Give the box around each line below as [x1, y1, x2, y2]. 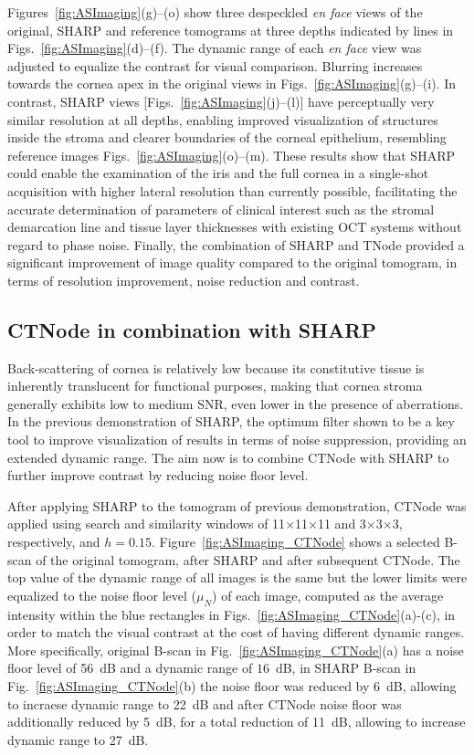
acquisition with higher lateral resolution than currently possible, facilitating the [7, 181, 458, 200]
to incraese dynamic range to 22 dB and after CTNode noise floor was [7, 694, 402, 713]
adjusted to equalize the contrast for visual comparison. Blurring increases [7, 56, 423, 75]
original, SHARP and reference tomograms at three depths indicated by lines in [7, 20, 454, 39]
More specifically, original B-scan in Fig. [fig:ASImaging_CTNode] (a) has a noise [7, 640, 464, 659]
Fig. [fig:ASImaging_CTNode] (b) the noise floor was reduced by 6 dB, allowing [7, 676, 457, 695]
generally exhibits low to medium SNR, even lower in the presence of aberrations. [7, 393, 464, 413]
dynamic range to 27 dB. [7, 729, 149, 749]
